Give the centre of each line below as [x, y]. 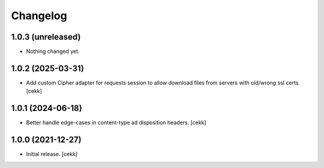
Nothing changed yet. [53, 52]
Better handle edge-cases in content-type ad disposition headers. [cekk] [116, 122]
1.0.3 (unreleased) [46, 37]
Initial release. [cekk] [52, 154]
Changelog [39, 16]
